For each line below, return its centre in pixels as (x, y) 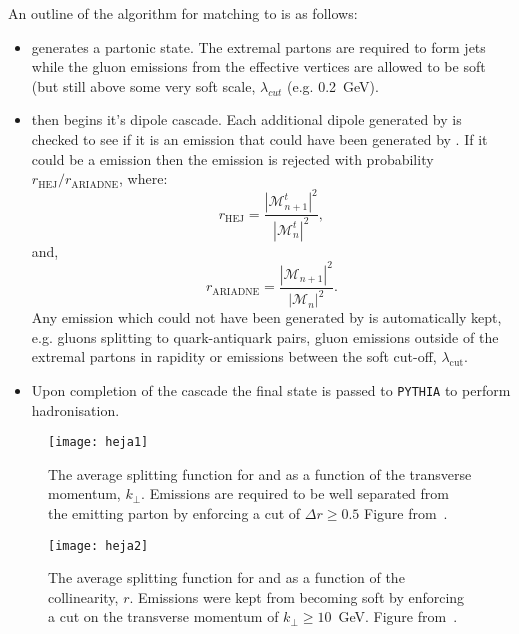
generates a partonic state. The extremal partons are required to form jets (258, 46)
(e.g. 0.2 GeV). (333, 85)
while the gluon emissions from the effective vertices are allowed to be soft (258, 66)
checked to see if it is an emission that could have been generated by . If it (259, 138)
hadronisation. (75, 409)
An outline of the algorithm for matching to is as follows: (183, 13)
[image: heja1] (98, 442)
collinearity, (83, 596)
